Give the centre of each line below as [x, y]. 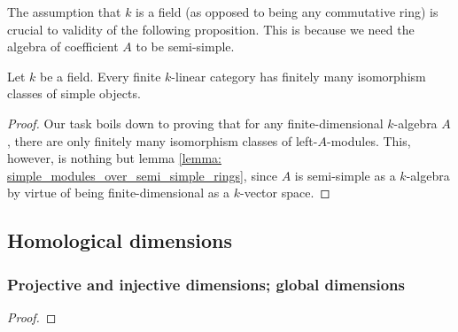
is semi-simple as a [345, 175]
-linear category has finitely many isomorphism [299, 76]
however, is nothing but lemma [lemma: [114, 158]
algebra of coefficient [63, 46]
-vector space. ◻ [285, 193]
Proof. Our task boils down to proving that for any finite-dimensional [195, 123]
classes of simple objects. [74, 93]
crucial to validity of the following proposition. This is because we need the [211, 29]
